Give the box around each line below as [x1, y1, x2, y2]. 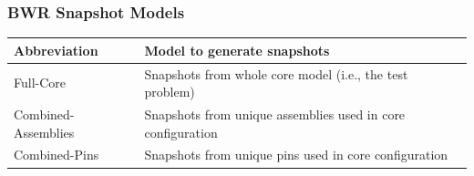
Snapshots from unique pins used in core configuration [144, 145, 448, 164]
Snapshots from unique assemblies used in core [144, 105, 406, 123]
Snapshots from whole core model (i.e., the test [144, 64, 408, 83]
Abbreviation [14, 40, 98, 59]
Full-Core [14, 73, 67, 92]
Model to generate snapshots [144, 40, 330, 59]
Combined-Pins [14, 145, 99, 164]
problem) [144, 82, 195, 101]
